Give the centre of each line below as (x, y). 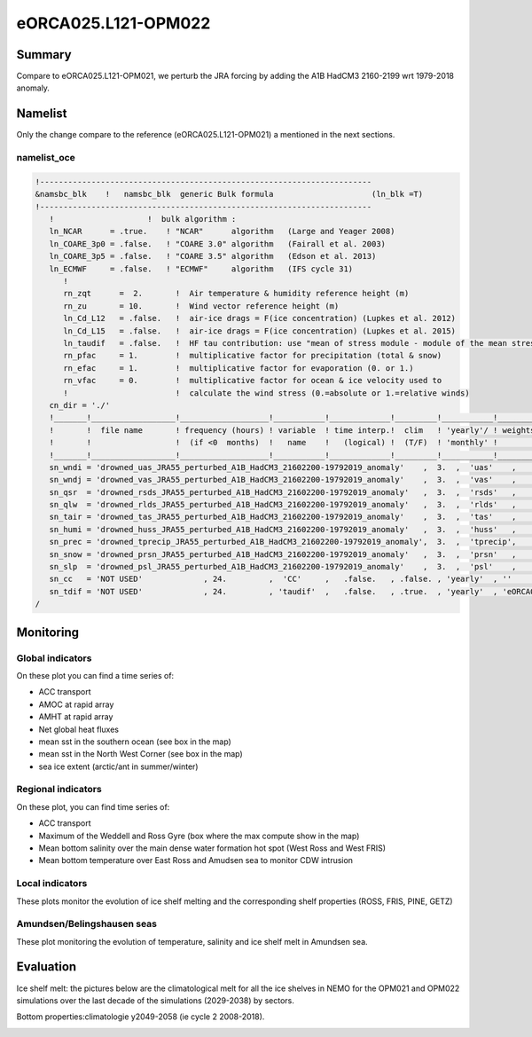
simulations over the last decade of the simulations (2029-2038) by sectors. (155, 1000)
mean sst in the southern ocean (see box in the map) (135, 742)
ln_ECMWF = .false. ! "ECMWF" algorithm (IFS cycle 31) (201, 269)
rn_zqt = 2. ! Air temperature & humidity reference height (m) (236, 294)
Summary (44, 55)
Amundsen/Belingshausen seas (86, 924)
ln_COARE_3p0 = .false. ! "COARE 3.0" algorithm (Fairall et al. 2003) (217, 244)
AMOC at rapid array (76, 704)
